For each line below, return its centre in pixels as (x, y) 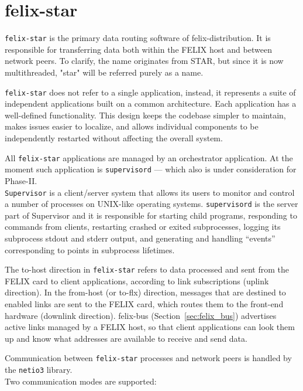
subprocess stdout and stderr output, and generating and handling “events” (140, 238)
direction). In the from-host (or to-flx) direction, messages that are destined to (145, 292)
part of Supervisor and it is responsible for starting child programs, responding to (151, 215)
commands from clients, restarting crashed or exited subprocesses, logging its (143, 227)
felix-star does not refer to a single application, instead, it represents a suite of (150, 92)
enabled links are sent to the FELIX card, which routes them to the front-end (144, 304)
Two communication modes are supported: (81, 381)
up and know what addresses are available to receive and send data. (126, 338)
